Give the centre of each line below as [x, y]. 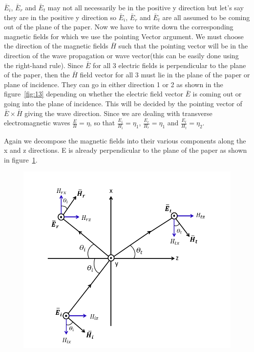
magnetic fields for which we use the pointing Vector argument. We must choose [124, 36]
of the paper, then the [37, 75]
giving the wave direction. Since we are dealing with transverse [118, 113]
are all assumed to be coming [206, 17]
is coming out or [217, 94]
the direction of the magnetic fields [56, 46]
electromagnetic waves [37, 123]
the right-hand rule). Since [44, 65]
